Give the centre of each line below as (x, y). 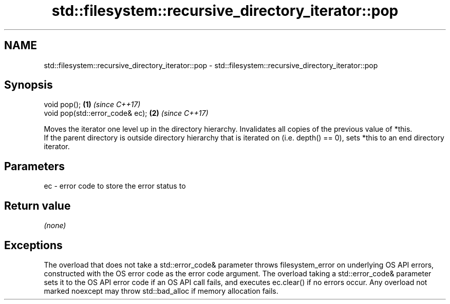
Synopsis (29, 85)
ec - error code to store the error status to (115, 186)
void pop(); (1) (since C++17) (92, 105)
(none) (55, 226)
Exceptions (33, 245)
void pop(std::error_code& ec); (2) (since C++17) (126, 113)
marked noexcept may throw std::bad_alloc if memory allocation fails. (161, 291)
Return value (38, 206)
